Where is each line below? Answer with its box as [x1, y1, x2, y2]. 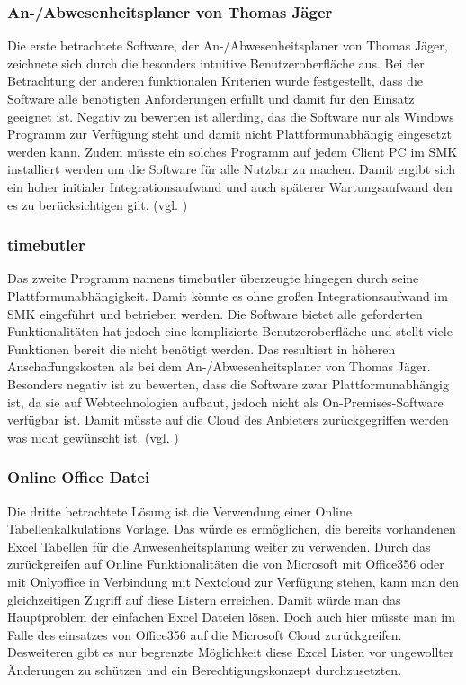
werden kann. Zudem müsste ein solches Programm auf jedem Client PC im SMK [7, 142, 458, 160]
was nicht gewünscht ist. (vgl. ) [7, 427, 179, 446]
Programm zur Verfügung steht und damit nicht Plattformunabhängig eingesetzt [7, 124, 452, 143]
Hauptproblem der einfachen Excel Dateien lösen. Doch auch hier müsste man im [7, 607, 455, 626]
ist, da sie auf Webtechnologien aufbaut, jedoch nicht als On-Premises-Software [7, 392, 444, 411]
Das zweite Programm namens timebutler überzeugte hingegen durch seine [7, 269, 419, 288]
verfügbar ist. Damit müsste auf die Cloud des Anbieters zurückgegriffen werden [7, 410, 449, 429]
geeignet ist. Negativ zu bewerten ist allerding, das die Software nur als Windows [7, 106, 454, 125]
